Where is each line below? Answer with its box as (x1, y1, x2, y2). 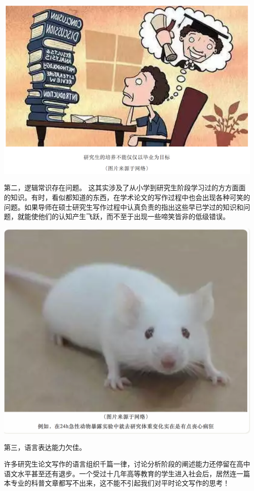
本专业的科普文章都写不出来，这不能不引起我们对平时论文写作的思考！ (4, 478, 230, 488)
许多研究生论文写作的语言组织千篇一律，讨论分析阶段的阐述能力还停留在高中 (4, 458, 250, 469)
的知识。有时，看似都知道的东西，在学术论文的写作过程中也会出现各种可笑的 (4, 192, 250, 202)
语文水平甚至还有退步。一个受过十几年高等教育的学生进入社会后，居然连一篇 (4, 468, 250, 478)
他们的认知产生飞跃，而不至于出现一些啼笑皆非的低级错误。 (38, 211, 230, 222)
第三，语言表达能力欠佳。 (4, 442, 86, 452)
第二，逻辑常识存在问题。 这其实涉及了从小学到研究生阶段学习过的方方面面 (4, 182, 246, 193)
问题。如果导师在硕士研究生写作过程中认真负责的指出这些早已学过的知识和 (4, 201, 243, 212)
